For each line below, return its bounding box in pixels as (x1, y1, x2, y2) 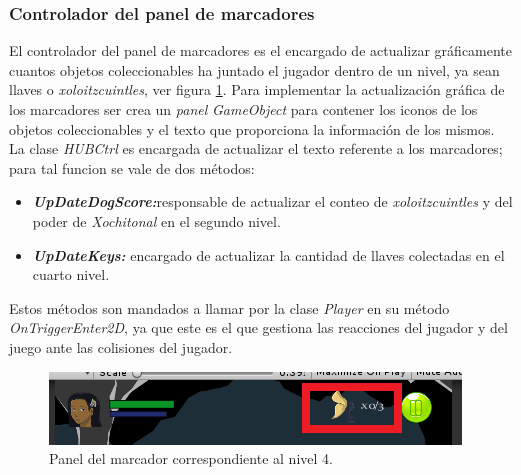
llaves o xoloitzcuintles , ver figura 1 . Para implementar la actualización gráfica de (9, 79, 505, 100)
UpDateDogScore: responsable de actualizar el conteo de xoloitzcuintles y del (32, 191, 513, 212)
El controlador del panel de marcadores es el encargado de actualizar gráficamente (9, 40, 513, 61)
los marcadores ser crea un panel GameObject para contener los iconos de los (9, 99, 478, 119)
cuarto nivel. (32, 264, 110, 285)
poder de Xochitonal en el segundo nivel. (32, 210, 281, 231)
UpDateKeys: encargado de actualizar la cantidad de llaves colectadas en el (32, 244, 505, 265)
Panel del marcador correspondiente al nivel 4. (49, 448, 333, 469)
